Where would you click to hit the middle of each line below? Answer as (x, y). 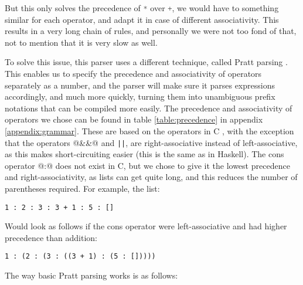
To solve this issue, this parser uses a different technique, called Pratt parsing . (146, 62)
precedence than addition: (51, 237)
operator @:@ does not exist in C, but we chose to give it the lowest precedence (147, 165)
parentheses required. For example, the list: (82, 189)
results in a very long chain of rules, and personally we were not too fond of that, (151, 31)
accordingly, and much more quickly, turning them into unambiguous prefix (140, 96)
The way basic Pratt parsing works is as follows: (91, 275)
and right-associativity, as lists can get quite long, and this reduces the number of (151, 177)
